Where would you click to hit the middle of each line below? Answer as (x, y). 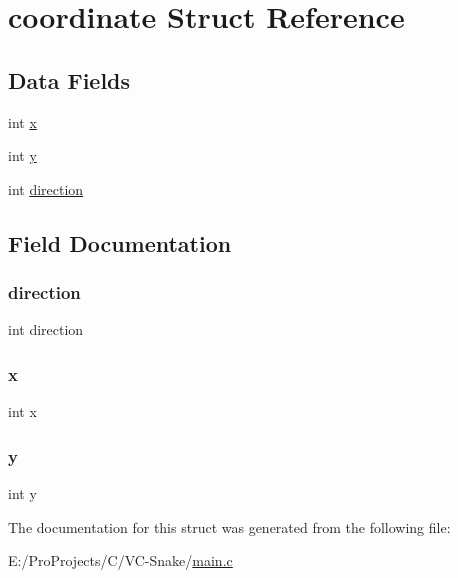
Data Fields (69, 79)
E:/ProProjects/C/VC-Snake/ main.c (120, 560)
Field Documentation (120, 242)
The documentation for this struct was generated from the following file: (229, 526)
